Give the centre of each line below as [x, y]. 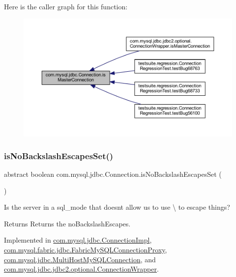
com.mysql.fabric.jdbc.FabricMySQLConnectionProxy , [86, 249]
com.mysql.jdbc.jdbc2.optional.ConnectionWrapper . [81, 269]
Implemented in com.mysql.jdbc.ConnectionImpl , [78, 240]
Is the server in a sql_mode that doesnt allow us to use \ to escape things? [117, 207]
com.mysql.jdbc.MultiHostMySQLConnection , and [80, 259]
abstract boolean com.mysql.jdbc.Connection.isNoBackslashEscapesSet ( [113, 174]
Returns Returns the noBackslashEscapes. [67, 223]
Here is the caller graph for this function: [66, 6]
